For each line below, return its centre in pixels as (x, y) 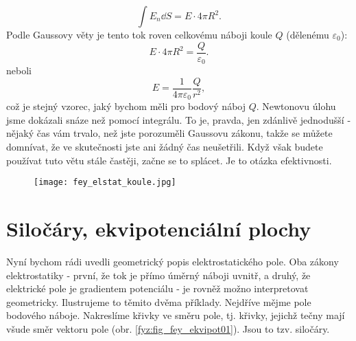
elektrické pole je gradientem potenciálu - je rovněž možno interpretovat (157, 288)
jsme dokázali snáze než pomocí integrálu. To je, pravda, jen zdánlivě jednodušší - (179, 119)
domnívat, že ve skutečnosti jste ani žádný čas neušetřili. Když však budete (165, 146)
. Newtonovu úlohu (296, 106)
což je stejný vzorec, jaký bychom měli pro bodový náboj (126, 106)
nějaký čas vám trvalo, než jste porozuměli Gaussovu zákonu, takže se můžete (169, 133)
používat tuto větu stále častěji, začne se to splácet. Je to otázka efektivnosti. (169, 160)
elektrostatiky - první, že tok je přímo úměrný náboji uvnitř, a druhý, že (158, 275)
